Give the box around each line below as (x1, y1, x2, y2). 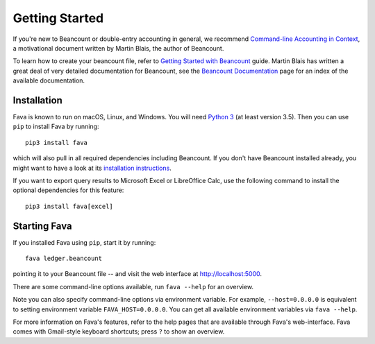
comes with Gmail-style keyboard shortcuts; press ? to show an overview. (12, 327, 225, 336)
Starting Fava (12, 220, 72, 232)
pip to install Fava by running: (12, 122, 99, 131)
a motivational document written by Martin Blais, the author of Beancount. (12, 44, 224, 52)
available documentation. (12, 76, 85, 85)
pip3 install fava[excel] (25, 202, 114, 210)
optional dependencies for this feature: (12, 186, 124, 194)
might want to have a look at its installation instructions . (12, 164, 172, 172)
